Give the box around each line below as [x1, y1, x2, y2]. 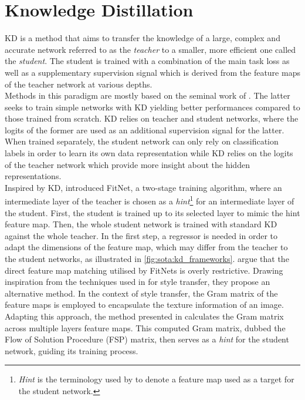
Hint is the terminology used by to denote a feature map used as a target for [18, 373, 294, 385]
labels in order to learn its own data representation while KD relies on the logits [5, 147, 293, 159]
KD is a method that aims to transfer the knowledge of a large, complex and [5, 32, 280, 44]
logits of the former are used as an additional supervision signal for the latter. [5, 123, 284, 136]
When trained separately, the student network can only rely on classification [5, 135, 279, 147]
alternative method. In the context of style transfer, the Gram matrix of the [5, 287, 278, 299]
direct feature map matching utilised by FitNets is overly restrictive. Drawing [5, 264, 283, 276]
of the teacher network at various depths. [5, 78, 152, 90]
